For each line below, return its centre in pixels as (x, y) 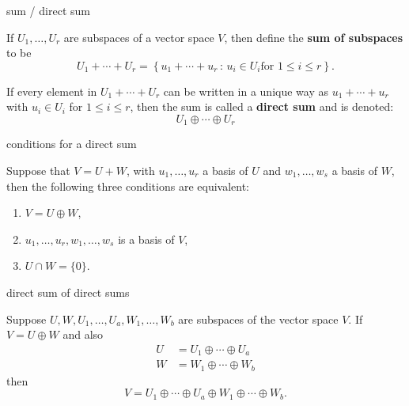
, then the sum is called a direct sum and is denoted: (262, 106)
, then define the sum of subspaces (314, 37)
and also (83, 334)
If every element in (52, 91)
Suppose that (38, 171)
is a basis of (146, 239)
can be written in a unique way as (246, 91)
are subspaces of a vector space (139, 37)
